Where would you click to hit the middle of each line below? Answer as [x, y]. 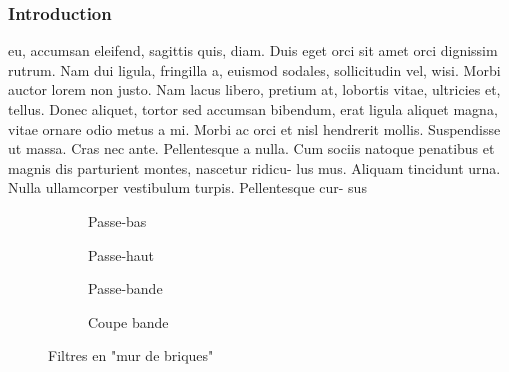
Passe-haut [121, 254]
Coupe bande [128, 321]
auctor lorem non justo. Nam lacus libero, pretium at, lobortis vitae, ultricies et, [254, 89]
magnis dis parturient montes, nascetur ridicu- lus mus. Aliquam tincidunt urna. [254, 167]
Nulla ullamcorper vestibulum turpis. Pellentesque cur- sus [187, 187]
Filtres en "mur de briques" [131, 355]
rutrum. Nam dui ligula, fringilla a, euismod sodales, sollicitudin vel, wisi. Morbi [254, 69]
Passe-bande [125, 288]
